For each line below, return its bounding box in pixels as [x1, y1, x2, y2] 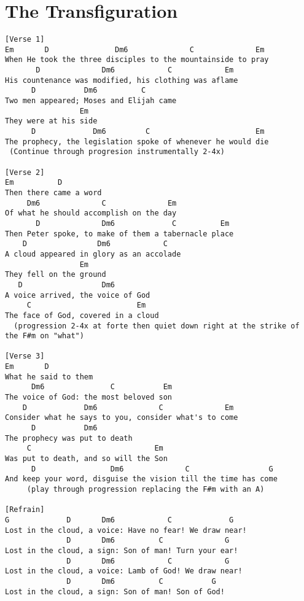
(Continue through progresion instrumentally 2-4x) [9, 147, 225, 157]
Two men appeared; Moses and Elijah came [5, 96, 177, 106]
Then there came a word [5, 188, 102, 197]
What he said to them [5, 372, 93, 381]
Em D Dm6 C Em [5, 45, 265, 54]
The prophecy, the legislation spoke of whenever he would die [5, 137, 269, 146]
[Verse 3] [5, 352, 45, 361]
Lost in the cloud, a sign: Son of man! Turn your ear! [5, 546, 238, 555]
